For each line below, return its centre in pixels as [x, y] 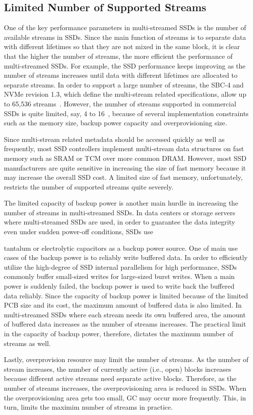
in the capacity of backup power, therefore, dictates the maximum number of [119, 334]
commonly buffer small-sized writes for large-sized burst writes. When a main [119, 276]
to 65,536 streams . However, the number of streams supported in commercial [120, 103]
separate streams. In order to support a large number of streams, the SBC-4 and [124, 84]
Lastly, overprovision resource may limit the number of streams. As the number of [126, 359]
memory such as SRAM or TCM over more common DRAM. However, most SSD [125, 158]
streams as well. [27, 343]
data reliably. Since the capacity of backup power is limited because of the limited [126, 295]
